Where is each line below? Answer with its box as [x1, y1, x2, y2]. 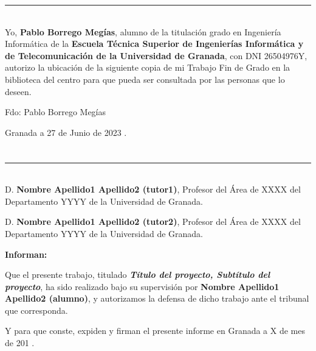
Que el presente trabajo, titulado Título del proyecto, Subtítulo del [5, 268, 270, 281]
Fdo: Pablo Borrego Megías [5, 105, 106, 118]
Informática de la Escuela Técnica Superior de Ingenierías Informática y [5, 37, 304, 50]
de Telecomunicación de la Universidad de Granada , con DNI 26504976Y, [5, 49, 307, 62]
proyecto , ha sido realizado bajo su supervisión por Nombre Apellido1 [5, 280, 280, 292]
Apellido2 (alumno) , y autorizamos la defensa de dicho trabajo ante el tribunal [5, 292, 309, 305]
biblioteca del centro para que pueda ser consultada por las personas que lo [5, 73, 285, 85]
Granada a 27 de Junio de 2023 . [5, 126, 127, 138]
